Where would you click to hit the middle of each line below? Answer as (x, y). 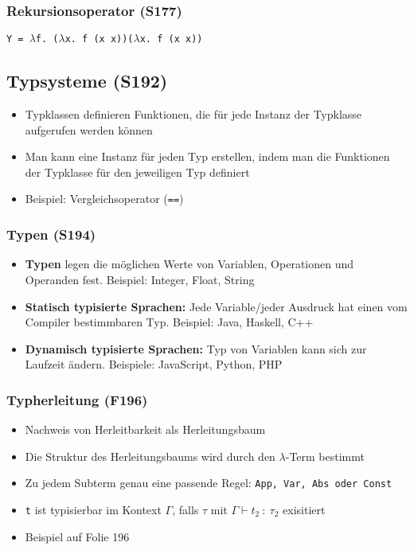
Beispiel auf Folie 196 (77, 536)
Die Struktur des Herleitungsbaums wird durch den (150, 456)
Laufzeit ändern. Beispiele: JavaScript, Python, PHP (154, 364)
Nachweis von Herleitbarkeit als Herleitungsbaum (145, 429)
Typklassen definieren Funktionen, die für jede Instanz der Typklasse (193, 114)
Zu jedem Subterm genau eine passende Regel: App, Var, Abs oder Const (209, 483)
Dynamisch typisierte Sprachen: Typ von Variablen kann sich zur (196, 348)
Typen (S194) (51, 234)
